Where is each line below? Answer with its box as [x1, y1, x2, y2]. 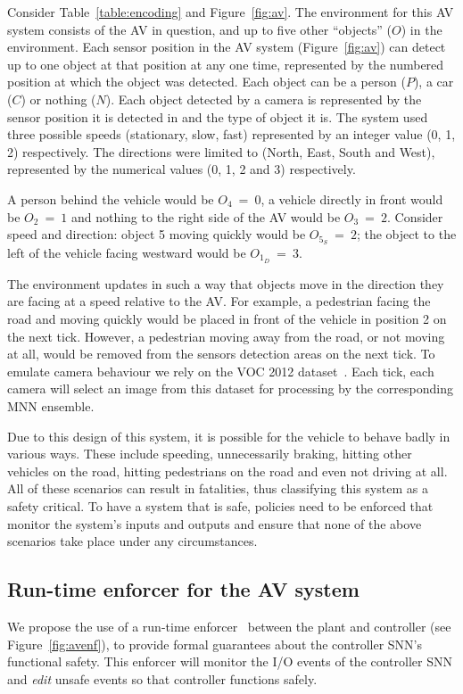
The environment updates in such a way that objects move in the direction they [7, 274, 444, 293]
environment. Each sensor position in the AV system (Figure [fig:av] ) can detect [7, 37, 446, 56]
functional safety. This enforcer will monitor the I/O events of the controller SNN [7, 652, 452, 671]
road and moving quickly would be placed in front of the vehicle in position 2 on [7, 310, 447, 328]
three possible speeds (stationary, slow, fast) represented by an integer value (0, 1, [7, 125, 456, 144]
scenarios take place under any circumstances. [7, 532, 258, 550]
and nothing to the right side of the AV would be [70, 207, 341, 226]
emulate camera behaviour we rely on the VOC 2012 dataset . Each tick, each [7, 361, 434, 380]
